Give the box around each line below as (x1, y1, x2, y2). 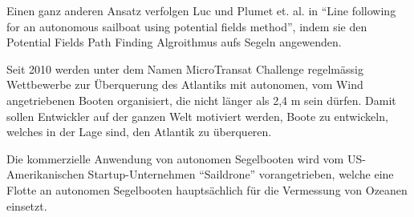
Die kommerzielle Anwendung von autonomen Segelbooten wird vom (6, 150, 344, 167)
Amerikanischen (6, 166, 84, 183)
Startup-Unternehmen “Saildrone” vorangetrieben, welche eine (87, 166, 394, 183)
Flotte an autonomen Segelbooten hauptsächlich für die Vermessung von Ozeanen (6, 181, 408, 198)
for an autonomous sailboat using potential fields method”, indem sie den (6, 18, 367, 34)
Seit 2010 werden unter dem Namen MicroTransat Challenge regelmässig (6, 60, 363, 77)
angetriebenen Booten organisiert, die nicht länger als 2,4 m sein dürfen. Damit (6, 91, 396, 108)
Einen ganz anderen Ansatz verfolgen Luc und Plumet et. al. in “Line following (6, 2, 396, 18)
